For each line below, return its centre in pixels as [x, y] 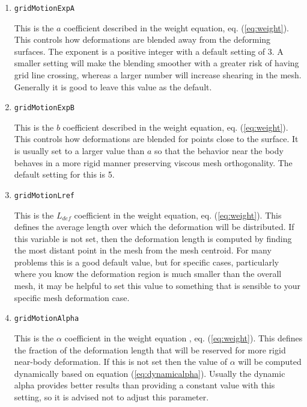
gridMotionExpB [44, 108]
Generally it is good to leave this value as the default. [113, 86]
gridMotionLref [44, 195]
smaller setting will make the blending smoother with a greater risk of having [157, 63]
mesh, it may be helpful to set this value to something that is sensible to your [157, 286]
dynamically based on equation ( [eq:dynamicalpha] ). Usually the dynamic [150, 373]
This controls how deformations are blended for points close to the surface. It [156, 139]
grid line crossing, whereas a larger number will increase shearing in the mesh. [158, 75]
